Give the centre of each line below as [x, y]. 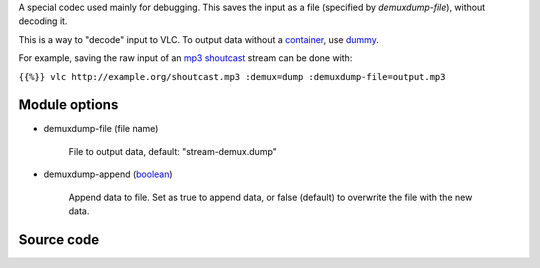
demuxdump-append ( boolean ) [108, 174]
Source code [59, 239]
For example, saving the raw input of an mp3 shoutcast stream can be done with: [185, 58]
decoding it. [43, 21]
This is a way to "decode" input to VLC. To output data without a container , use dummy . [198, 39]
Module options [68, 105]
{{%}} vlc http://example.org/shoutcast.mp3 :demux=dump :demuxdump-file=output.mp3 [232, 76]
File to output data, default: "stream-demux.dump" [172, 151]
